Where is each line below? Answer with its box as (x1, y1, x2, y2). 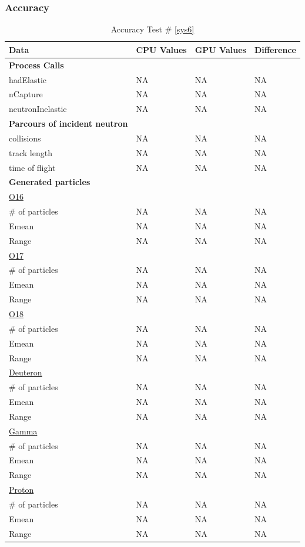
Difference (254, 43, 296, 55)
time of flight (9, 161, 56, 173)
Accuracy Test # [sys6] (110, 23, 195, 35)
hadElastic (9, 73, 47, 85)
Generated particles (9, 176, 91, 188)
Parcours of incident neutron (9, 117, 128, 130)
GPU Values (195, 43, 246, 55)
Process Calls (9, 58, 64, 71)
